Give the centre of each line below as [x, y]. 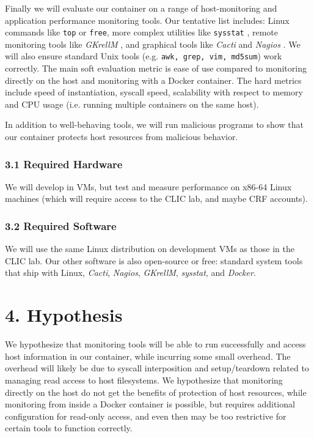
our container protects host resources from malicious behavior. [122, 137]
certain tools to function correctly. [69, 428]
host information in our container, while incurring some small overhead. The [148, 356]
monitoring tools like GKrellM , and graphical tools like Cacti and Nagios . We [153, 44]
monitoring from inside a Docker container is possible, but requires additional [150, 404]
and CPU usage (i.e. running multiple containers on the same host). [132, 104]
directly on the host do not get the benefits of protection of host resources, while [156, 392]
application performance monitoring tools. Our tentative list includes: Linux [147, 20]
